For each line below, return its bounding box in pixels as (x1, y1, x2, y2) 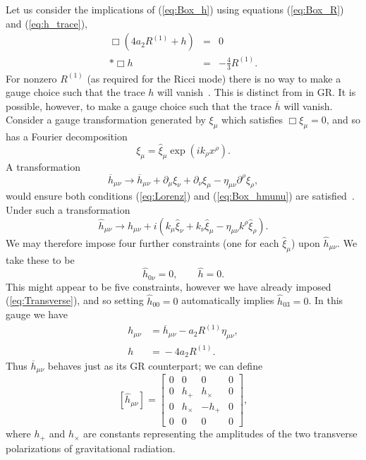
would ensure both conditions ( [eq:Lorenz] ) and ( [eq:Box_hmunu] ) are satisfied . (6, 188, 355, 203)
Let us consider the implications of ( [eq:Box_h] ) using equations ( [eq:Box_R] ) (6, 2, 344, 16)
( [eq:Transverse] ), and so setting (6, 293, 144, 308)
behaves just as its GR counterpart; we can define (47, 358, 263, 373)
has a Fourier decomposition (6, 129, 128, 144)
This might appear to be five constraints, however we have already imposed (6, 279, 331, 293)
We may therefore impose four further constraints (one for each (6, 235, 279, 250)
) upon (291, 235, 320, 250)
